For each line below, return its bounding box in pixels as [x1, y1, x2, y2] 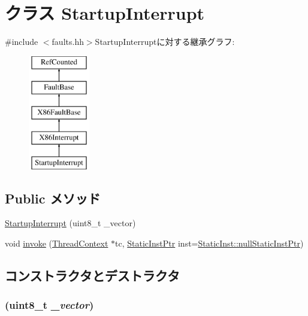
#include [5, 35, 38, 48]
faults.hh [52, 35, 84, 48]
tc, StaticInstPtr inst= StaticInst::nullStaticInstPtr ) [115, 237, 304, 250]
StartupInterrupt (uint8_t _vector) [5, 217, 136, 229]
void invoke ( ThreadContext [5, 237, 108, 250]
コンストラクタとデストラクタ [5, 266, 180, 285]
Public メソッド [5, 189, 101, 207]
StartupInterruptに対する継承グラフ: [95, 35, 235, 48]
